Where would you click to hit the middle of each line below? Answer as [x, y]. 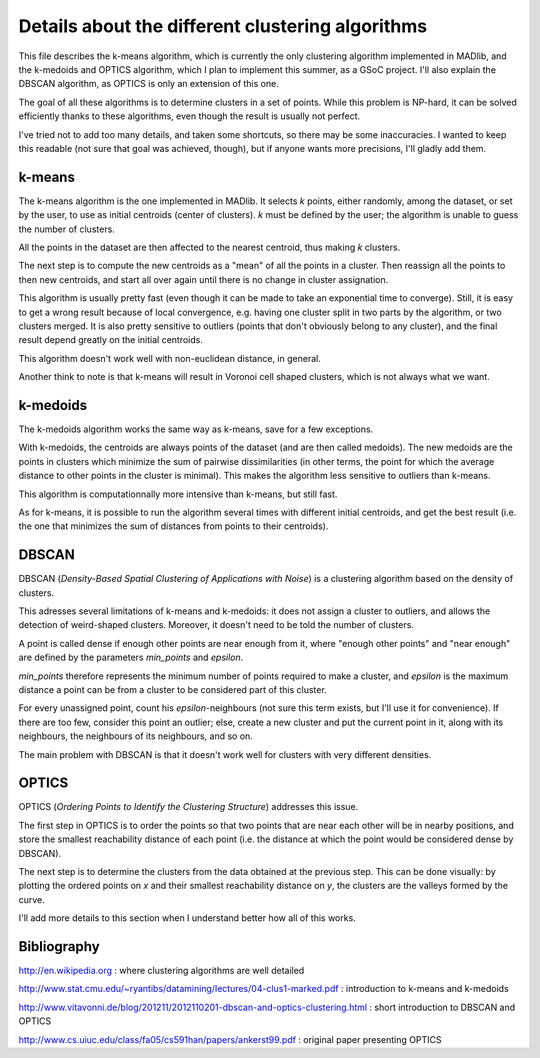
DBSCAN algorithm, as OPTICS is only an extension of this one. [148, 84]
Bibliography [59, 946]
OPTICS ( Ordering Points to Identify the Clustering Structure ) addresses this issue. [188, 807]
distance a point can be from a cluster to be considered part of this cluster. [172, 689]
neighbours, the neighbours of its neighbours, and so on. [136, 736]
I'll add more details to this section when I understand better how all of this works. [187, 918]
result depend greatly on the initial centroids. [111, 340]
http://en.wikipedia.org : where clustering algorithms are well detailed [161, 971]
